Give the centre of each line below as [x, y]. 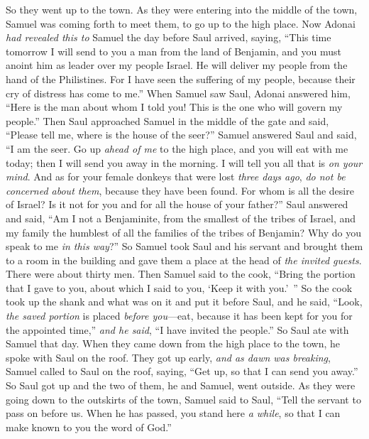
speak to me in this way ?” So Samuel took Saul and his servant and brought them [184, 246]
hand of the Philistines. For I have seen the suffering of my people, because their [181, 78]
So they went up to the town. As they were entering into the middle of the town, [182, 9]
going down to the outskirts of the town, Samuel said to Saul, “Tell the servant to [183, 399]
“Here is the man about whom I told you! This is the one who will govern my [174, 107]
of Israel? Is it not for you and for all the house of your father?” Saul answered [177, 204]
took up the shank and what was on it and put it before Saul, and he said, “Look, [184, 302]
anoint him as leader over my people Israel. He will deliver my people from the [177, 65]
